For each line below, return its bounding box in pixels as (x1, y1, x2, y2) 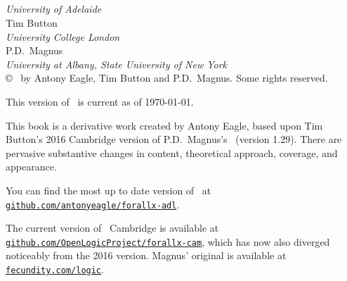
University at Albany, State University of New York (6, 56, 228, 71)
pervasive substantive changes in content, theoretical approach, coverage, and (6, 145, 338, 160)
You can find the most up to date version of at (6, 182, 211, 197)
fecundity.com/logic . (6, 262, 104, 276)
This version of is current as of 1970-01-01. (6, 94, 194, 108)
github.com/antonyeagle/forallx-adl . (6, 196, 180, 211)
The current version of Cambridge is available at (6, 220, 219, 235)
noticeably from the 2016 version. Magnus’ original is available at (6, 248, 287, 263)
